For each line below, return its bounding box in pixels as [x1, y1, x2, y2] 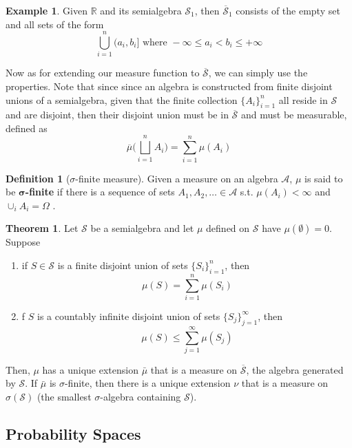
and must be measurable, [241, 107, 347, 122]
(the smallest [37, 390, 92, 404]
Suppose [6, 235, 41, 249]
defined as [6, 120, 48, 135]
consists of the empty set [236, 3, 340, 17]
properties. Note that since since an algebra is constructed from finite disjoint [6, 78, 333, 93]
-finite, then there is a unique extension [64, 376, 231, 390]
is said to [304, 171, 343, 185]
